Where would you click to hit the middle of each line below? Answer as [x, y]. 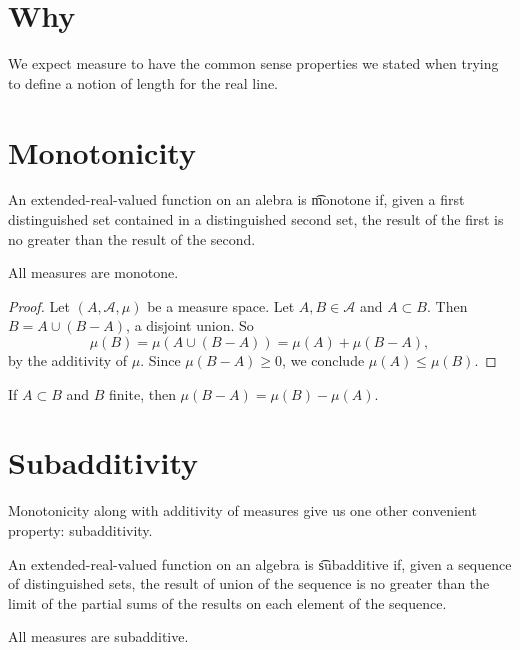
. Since [160, 360]
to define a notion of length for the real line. [143, 82]
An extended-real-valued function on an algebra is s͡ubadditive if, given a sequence [260, 563]
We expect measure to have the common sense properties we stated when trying [253, 63]
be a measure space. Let [221, 305]
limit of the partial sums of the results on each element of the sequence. [227, 602]
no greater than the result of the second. [132, 238]
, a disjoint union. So [190, 325]
